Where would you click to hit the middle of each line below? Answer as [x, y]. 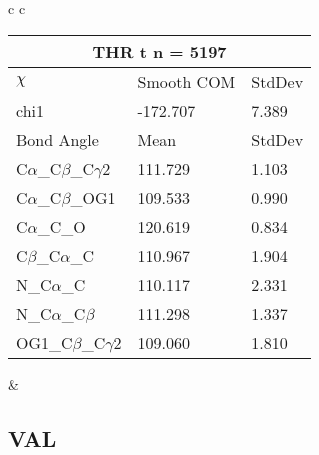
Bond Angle [57, 139]
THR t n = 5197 [159, 51]
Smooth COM [186, 81]
